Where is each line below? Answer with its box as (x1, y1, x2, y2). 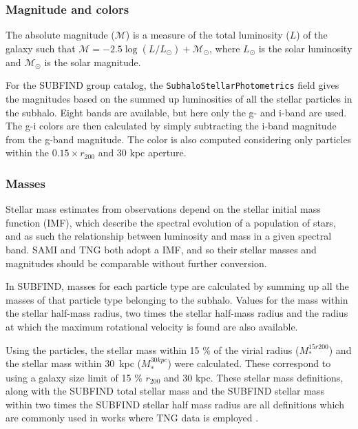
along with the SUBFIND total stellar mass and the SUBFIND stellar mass (6, 384, 324, 398)
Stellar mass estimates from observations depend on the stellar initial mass (6, 202, 321, 216)
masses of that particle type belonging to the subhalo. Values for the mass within (6, 292, 348, 306)
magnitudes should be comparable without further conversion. (6, 255, 267, 270)
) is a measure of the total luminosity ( (125, 28, 290, 42)
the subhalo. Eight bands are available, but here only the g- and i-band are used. (6, 105, 347, 119)
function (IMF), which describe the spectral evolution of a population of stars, (6, 215, 336, 229)
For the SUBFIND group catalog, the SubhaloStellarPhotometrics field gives (6, 78, 339, 92)
